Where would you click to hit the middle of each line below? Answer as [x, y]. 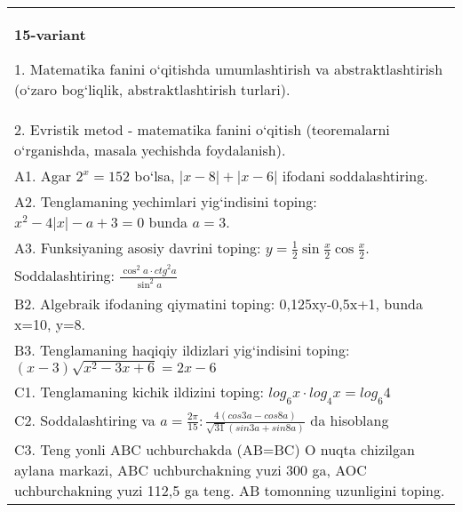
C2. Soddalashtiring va [85, 420]
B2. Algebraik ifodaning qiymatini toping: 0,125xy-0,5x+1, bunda [219, 303]
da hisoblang [350, 420]
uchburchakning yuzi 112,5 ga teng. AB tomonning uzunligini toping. [230, 491]
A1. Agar [43, 176]
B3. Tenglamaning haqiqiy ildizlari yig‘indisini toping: [182, 349]
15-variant [50, 34]
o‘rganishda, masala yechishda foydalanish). [150, 150]
